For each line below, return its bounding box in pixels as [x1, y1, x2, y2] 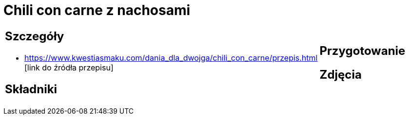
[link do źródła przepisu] [24, 62, 114, 72]
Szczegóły [5, 29, 64, 43]
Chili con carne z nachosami [3, 2, 191, 18]
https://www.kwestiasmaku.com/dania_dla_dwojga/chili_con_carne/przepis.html [24, 52, 318, 63]
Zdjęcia [319, 67, 362, 82]
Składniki [5, 82, 58, 96]
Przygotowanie [319, 43, 406, 58]
